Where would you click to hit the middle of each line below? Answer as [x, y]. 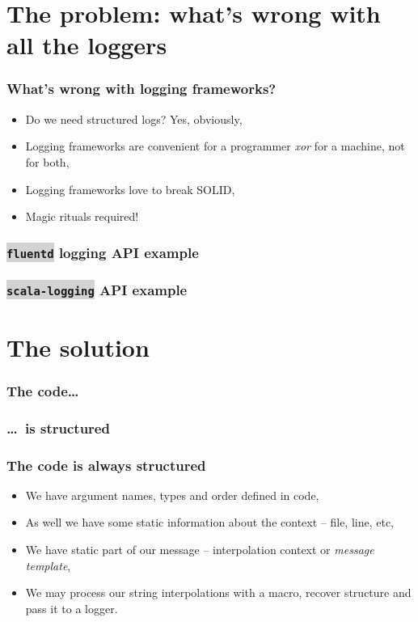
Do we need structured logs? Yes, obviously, [134, 118]
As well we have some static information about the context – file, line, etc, [210, 522]
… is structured [58, 427]
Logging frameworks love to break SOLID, [130, 189]
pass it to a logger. [72, 608]
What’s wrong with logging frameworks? [141, 89]
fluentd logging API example [103, 252]
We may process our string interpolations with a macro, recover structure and [218, 592]
